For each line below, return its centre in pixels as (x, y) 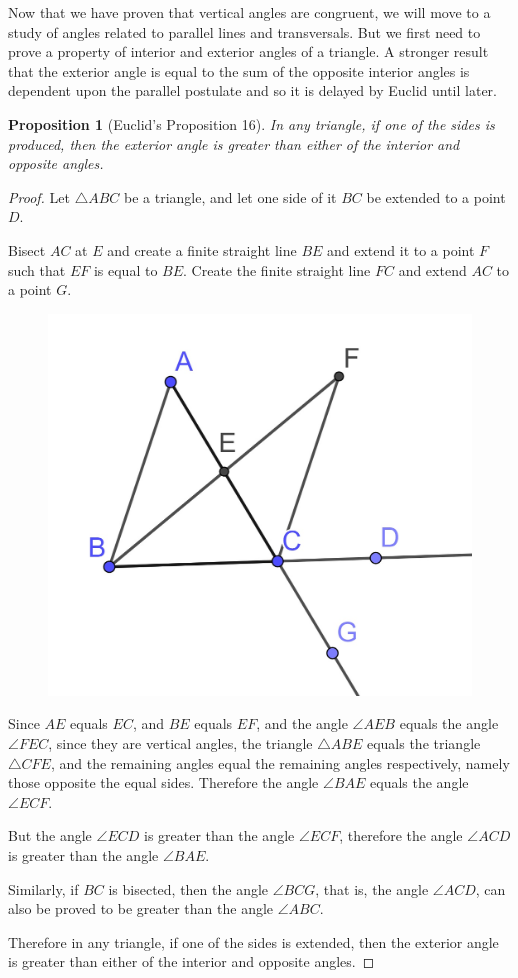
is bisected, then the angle (188, 888)
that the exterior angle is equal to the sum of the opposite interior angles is (239, 70)
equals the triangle (423, 743)
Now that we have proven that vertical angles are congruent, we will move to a (249, 12)
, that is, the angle (372, 888)
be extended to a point (436, 196)
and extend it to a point (401, 249)
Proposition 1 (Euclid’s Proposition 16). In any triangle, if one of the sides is (251, 123)
